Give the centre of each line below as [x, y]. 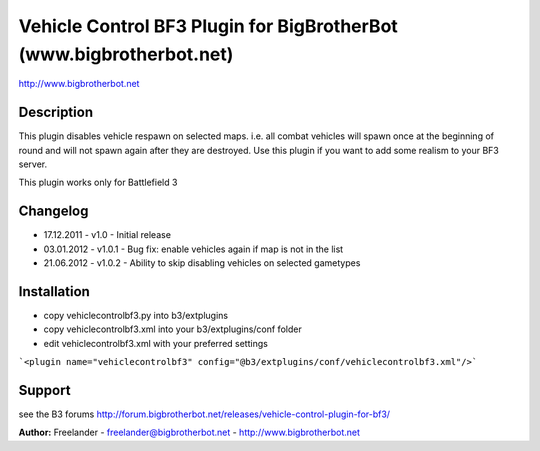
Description [56, 112]
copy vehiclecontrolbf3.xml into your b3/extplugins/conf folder [172, 329]
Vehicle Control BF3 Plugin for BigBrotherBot [208, 26]
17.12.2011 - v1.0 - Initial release [107, 235]
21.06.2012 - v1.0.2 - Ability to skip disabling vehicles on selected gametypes [202, 263]
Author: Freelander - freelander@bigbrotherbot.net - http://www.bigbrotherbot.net [189, 432]
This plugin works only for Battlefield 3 [98, 182]
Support [44, 390]
